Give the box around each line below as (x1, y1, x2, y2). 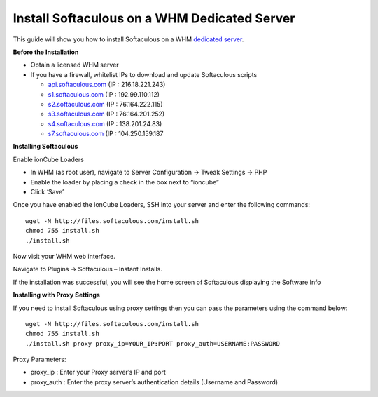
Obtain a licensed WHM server (30, 60, 119, 69)
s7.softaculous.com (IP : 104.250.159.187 (48, 130, 164, 138)
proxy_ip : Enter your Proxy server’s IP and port (30, 368, 166, 377)
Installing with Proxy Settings (13, 291, 101, 300)
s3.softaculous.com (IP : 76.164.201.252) (48, 109, 165, 119)
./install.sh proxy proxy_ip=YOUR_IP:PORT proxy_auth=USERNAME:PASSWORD (25, 339, 280, 347)
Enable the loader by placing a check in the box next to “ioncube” (30, 177, 220, 186)
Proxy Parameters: (13, 355, 66, 364)
